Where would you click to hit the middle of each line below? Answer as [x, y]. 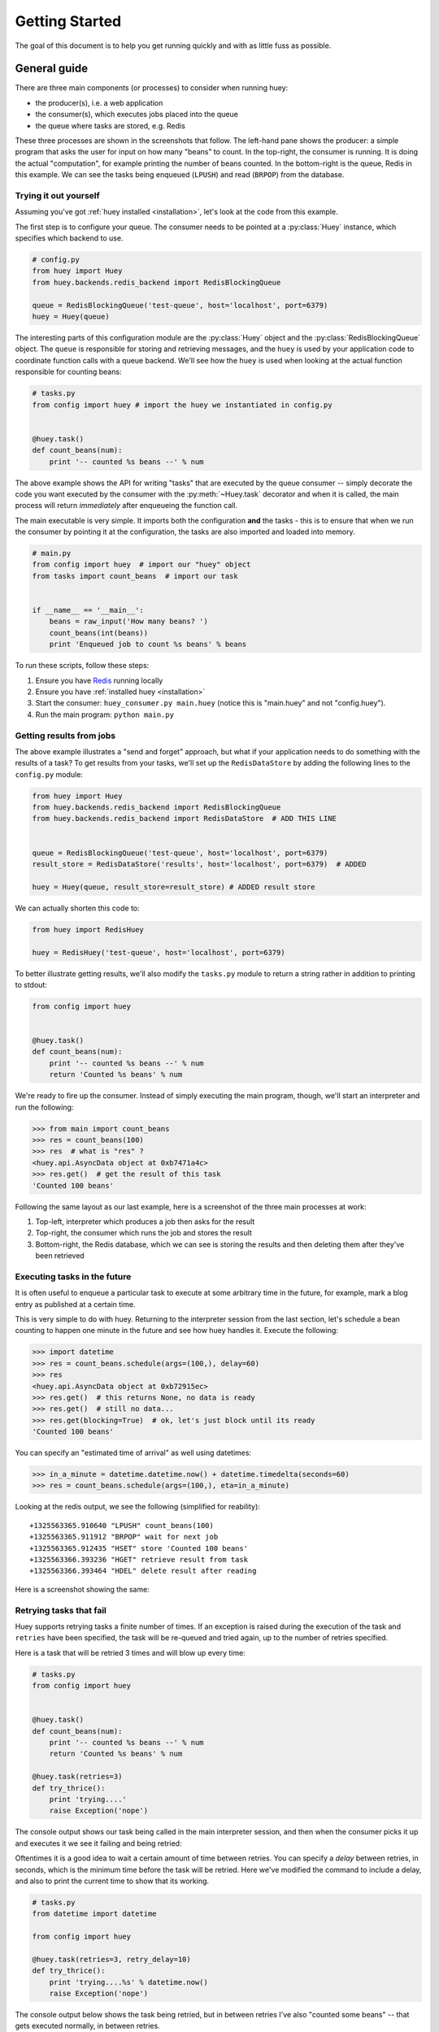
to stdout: [31, 984]
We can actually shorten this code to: [77, 908]
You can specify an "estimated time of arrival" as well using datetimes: [133, 1453]
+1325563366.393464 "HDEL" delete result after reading [143, 1571]
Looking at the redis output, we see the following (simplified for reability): [137, 1507]
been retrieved [60, 1256]
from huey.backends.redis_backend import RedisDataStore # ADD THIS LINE [185, 818]
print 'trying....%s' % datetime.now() [129, 1982]
